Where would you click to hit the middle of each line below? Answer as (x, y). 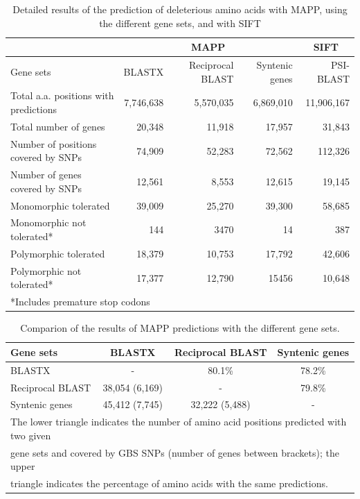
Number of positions (54, 143)
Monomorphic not (48, 222)
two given (31, 435)
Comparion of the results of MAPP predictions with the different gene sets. (180, 328)
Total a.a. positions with (62, 95)
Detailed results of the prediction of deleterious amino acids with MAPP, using (180, 9)
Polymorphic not (46, 270)
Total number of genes (58, 126)
